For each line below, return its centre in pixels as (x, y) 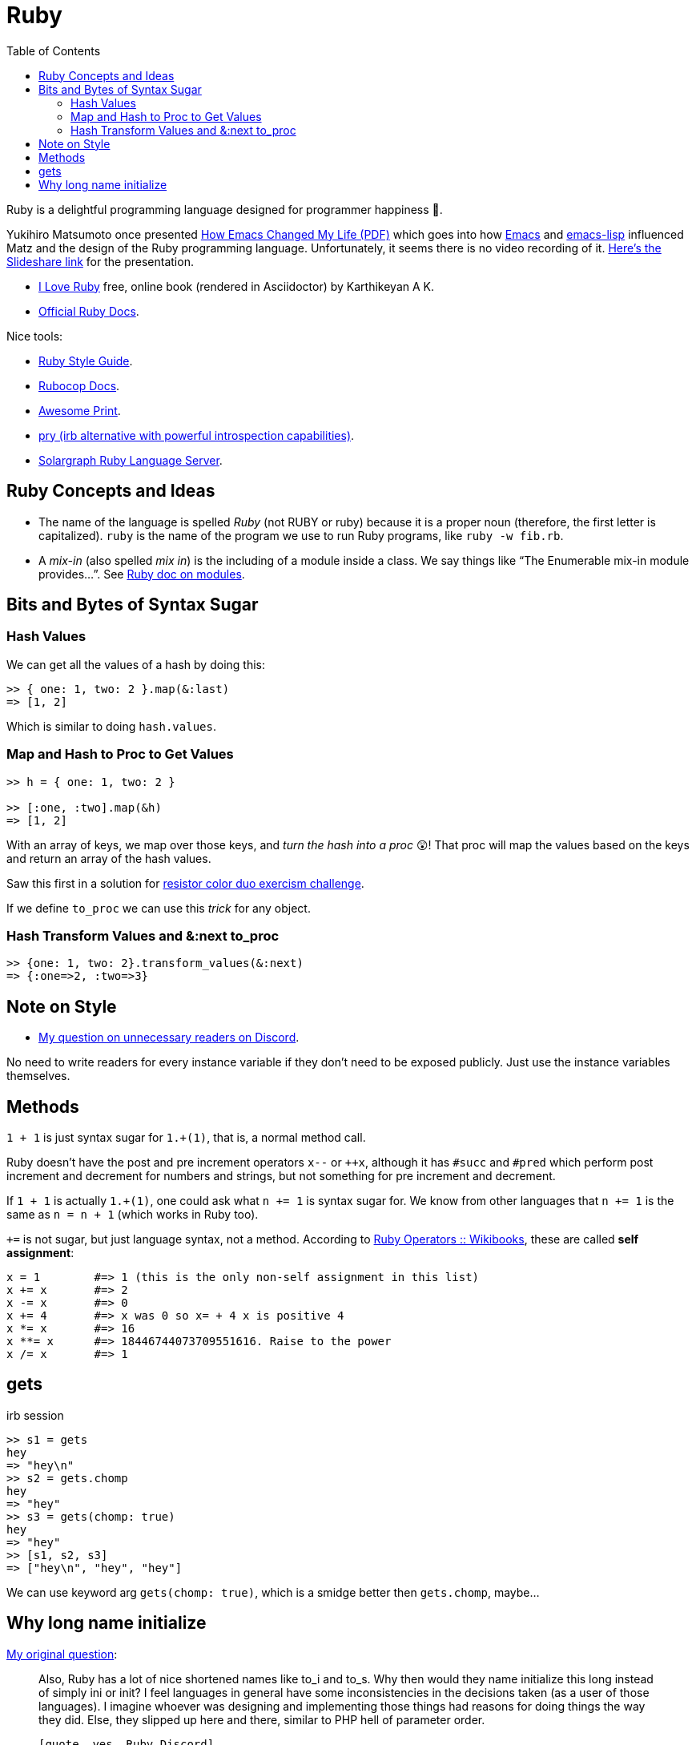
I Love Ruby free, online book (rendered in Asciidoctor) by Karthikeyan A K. (236, 286)
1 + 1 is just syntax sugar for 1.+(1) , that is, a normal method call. (186, 1137)
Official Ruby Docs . (89, 311)
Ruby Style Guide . (86, 361)
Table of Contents (54, 50)
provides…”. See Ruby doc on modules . (142, 574)
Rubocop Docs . (79, 385)
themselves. (38, 1076)
